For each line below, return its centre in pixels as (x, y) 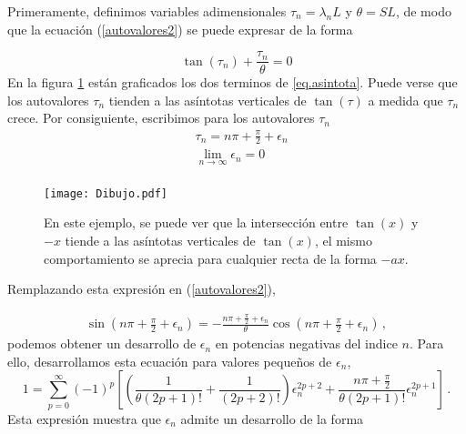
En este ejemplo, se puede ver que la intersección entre (196, 222)
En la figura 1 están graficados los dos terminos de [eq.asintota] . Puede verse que (233, 82)
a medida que (405, 100)
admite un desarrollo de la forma (272, 418)
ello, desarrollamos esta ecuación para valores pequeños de (170, 361)
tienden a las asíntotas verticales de (208, 100)
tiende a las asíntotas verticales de (160, 240)
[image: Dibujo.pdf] (106, 193)
